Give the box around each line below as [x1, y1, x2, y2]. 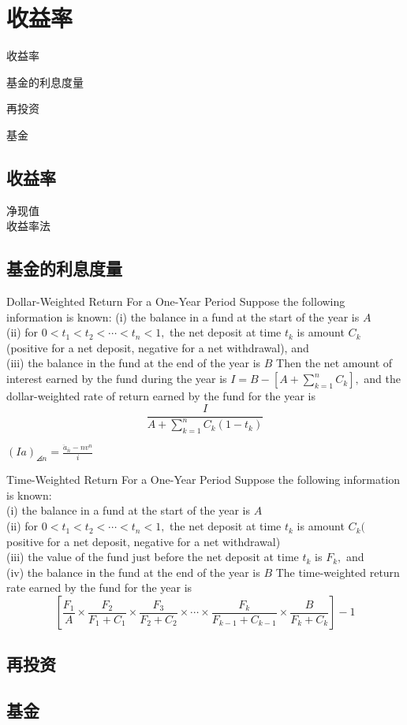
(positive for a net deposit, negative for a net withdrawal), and [6, 339, 309, 355]
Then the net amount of [276, 355, 393, 371]
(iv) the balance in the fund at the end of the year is [6, 563, 260, 580]
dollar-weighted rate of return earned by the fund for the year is [6, 388, 316, 404]
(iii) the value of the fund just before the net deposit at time [6, 548, 299, 565]
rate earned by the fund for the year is [6, 579, 192, 596]
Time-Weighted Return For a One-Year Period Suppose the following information [6, 471, 401, 488]
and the [364, 370, 401, 387]
